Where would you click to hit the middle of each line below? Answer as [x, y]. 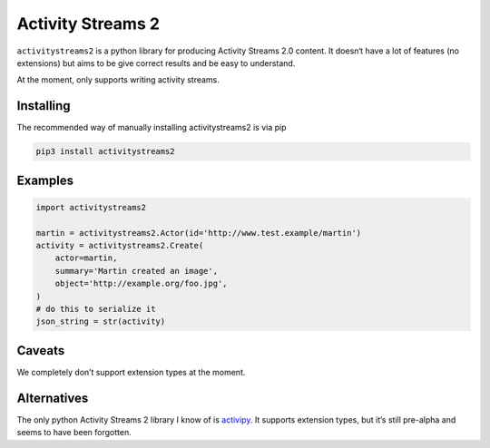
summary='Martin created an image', [136, 271]
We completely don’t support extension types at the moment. [131, 372]
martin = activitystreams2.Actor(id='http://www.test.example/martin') [199, 233]
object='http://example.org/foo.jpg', [141, 284]
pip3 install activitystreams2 [106, 151]
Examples [45, 180]
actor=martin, [86, 258]
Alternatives [53, 398]
